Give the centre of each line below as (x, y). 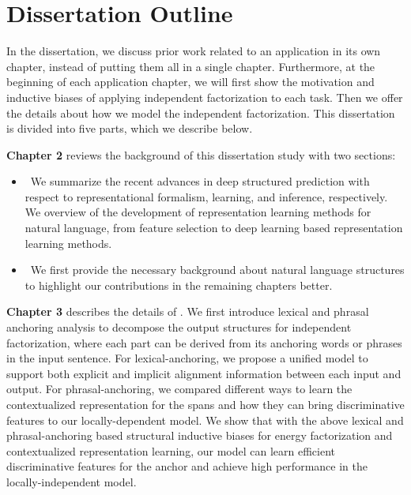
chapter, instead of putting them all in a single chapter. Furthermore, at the (191, 66)
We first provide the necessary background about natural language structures (217, 270)
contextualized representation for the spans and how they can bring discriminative (205, 404)
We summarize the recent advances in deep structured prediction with (200, 181)
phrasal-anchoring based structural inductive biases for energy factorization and (200, 435)
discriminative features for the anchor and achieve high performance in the (187, 466)
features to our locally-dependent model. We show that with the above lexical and (205, 420)
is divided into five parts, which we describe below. (130, 128)
